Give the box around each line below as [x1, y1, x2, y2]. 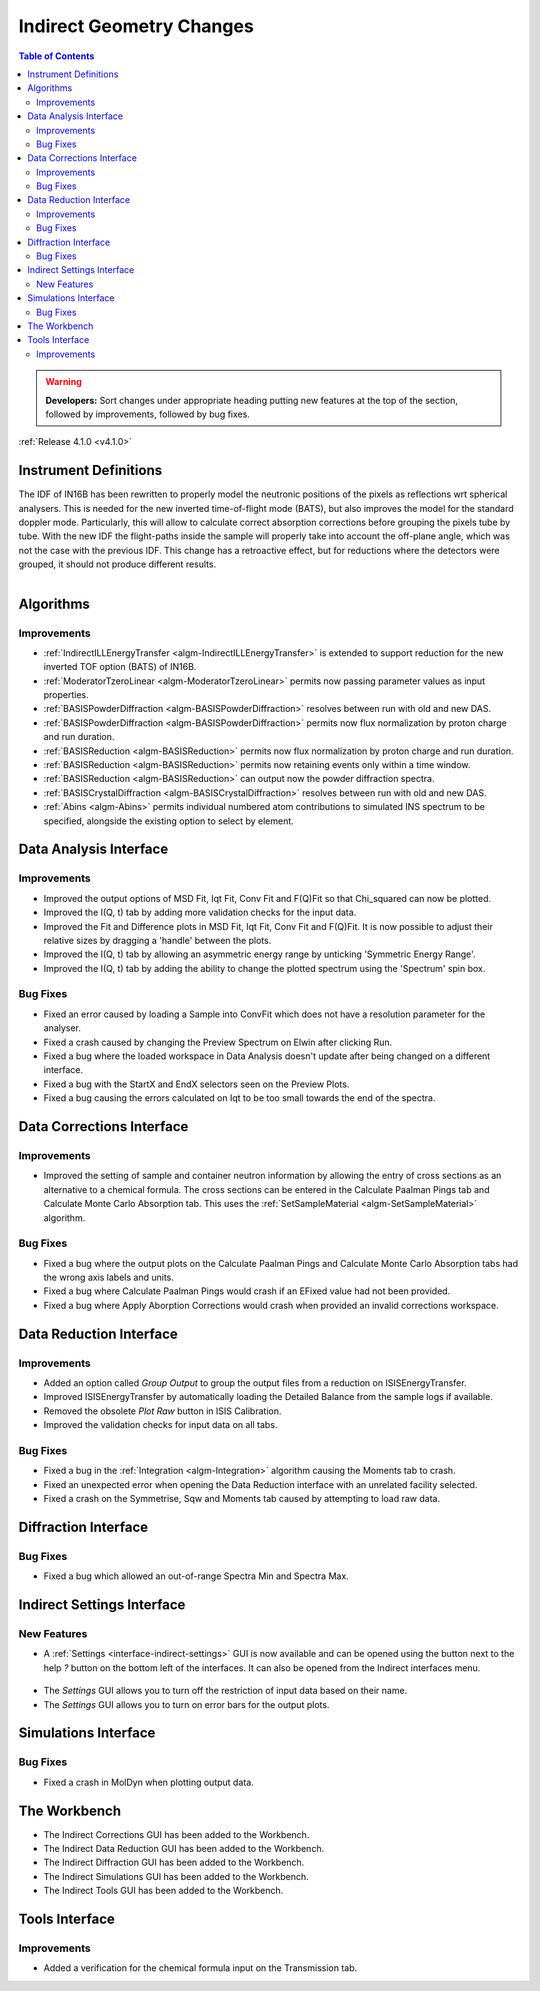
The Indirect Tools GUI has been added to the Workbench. [43, 1885, 284, 1897]
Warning [45, 376, 82, 388]
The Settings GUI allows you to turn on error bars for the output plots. [43, 1698, 330, 1710]
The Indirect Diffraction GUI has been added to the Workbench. [43, 1856, 305, 1869]
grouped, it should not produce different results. [18, 558, 217, 570]
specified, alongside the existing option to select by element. [43, 815, 294, 827]
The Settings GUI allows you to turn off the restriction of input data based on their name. [43, 1685, 408, 1697]
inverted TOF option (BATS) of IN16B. [43, 661, 197, 673]
